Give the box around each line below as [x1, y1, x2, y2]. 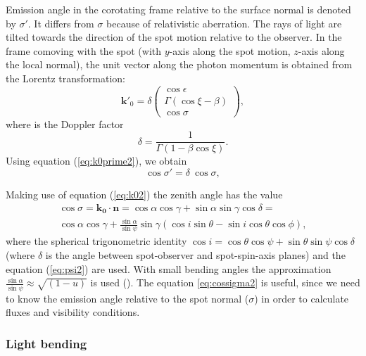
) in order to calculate [254, 291, 349, 305]
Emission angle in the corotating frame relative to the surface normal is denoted [6, 2, 351, 16]
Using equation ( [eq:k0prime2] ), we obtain [6, 153, 187, 168]
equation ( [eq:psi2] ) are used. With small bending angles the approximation [6, 261, 332, 276]
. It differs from [27, 15, 94, 30]
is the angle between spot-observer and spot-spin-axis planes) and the [45, 248, 346, 262]
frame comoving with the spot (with [6, 43, 162, 58]
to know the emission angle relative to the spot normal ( [6, 291, 249, 305]
